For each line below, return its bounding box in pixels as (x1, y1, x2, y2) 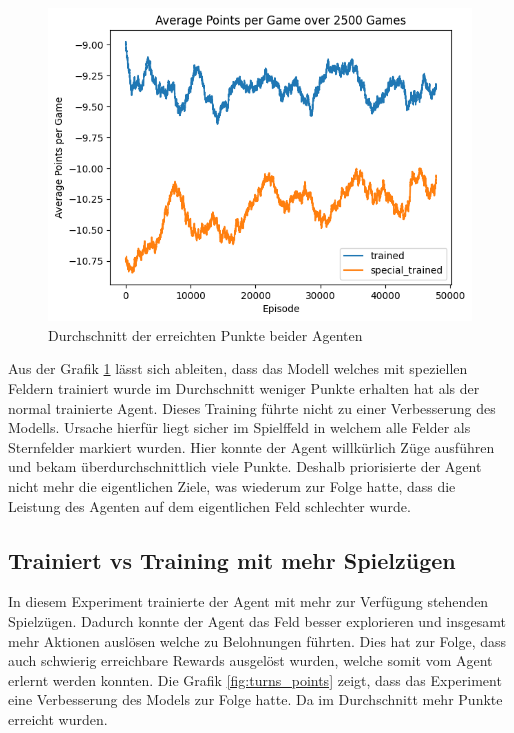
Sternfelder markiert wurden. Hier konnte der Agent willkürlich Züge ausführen (8, 436, 495, 457)
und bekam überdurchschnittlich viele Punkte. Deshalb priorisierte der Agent (8, 456, 482, 477)
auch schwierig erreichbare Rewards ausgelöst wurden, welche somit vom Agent (8, 650, 493, 671)
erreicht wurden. (8, 708, 108, 729)
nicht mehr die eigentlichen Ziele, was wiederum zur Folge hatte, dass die (8, 475, 456, 496)
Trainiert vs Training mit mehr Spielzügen (8, 544, 456, 575)
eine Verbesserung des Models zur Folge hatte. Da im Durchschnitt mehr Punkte (8, 689, 503, 710)
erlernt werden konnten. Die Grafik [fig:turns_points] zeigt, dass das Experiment (8, 669, 502, 690)
